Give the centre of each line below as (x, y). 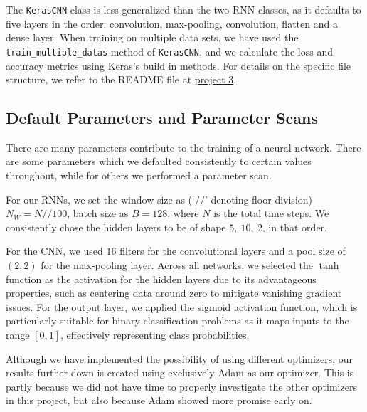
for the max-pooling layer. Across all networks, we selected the (177, 265)
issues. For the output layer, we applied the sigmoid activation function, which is (182, 306)
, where (183, 213)
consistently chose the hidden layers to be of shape (116, 227)
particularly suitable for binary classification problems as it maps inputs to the (177, 321)
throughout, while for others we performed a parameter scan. (139, 175)
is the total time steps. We (271, 213)
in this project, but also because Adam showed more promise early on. (159, 400)
